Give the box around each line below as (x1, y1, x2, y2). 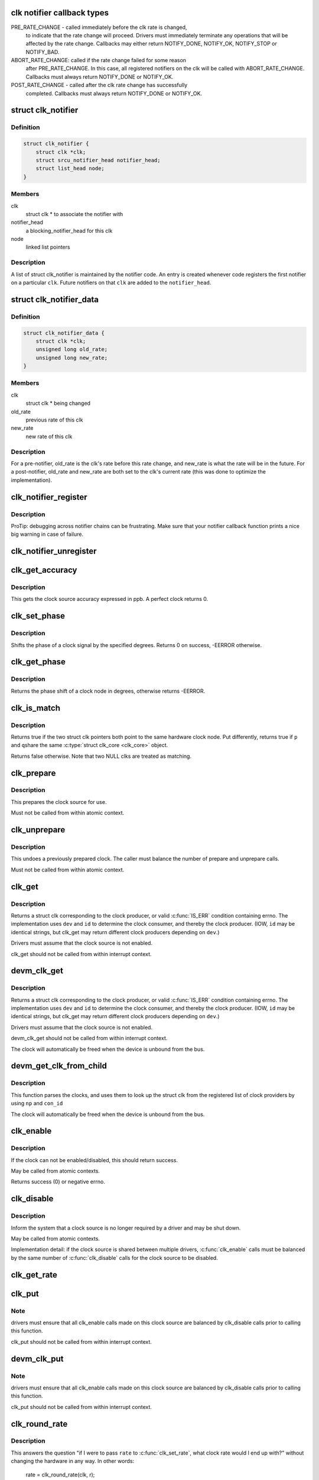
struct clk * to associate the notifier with (25, 210, 123, 217)
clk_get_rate (11, 1270, 57, 1280)
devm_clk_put (11, 1353, 64, 1364)
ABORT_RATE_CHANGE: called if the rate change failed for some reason (11, 57, 186, 64)
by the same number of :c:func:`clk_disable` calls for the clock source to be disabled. (11, 1254, 218, 1261)
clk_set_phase (11, 611, 65, 621)
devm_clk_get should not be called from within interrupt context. (11, 1035, 168, 1042)
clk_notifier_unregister (11, 546, 97, 556)
